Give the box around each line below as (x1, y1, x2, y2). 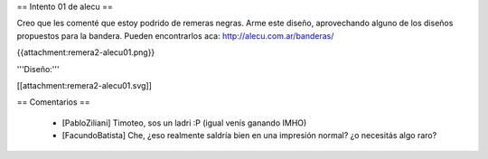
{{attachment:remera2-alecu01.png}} (16, 47, 155, 58)
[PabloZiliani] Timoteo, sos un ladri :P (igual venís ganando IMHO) (61, 117, 307, 128)
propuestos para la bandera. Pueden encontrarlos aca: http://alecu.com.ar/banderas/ (16, 30, 334, 41)
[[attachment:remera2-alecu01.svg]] (16, 79, 153, 90)
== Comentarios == (16, 97, 90, 108)
